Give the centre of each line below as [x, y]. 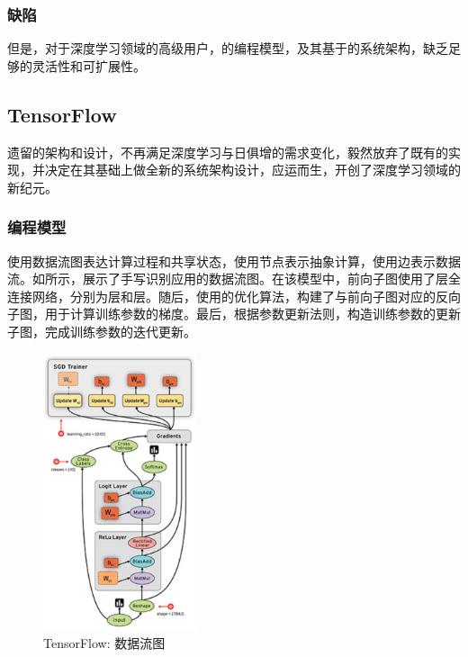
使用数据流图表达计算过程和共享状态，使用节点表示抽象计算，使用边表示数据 [234, 261]
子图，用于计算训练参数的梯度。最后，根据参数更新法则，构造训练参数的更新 [234, 314]
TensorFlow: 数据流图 [104, 643]
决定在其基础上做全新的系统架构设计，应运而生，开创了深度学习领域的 [252, 170]
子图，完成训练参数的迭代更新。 [102, 331]
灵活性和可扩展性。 [89, 65]
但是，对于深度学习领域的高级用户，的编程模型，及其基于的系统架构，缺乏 [228, 48]
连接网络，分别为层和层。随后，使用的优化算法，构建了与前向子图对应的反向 [234, 296]
